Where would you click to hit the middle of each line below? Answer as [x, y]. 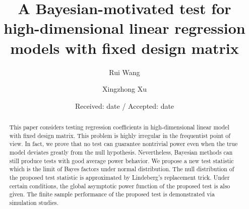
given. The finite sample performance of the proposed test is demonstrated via [112, 194]
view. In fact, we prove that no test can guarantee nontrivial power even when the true [123, 144]
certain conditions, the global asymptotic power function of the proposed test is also [120, 186]
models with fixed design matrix [125, 48]
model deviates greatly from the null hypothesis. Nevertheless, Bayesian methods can [121, 152]
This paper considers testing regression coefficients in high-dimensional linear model [119, 127]
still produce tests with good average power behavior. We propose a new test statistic [121, 160]
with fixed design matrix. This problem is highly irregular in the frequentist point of [120, 135]
